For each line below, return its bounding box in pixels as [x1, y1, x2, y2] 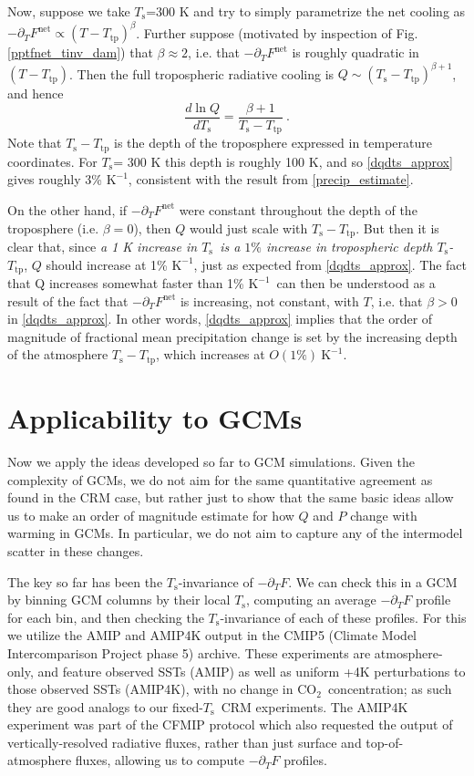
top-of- [366, 732, 404, 751]
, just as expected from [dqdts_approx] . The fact [193, 254, 467, 274]
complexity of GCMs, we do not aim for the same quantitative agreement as [7, 470, 433, 489]
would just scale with [190, 218, 308, 237]
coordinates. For [7, 151, 98, 171]
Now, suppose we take [7, 2, 130, 20]
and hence [7, 84, 64, 103]
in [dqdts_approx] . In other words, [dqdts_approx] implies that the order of [7, 309, 433, 328]
